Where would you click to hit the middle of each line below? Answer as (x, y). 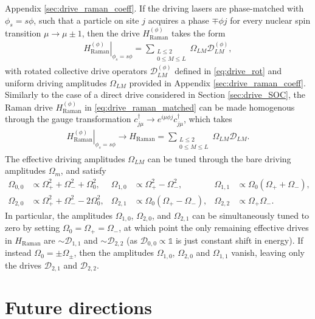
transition (23, 33)
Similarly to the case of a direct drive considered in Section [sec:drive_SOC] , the (155, 94)
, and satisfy (83, 170)
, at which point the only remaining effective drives (214, 228)
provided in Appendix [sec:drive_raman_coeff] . (217, 82)
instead (18, 252)
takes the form (199, 33)
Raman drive (29, 107)
